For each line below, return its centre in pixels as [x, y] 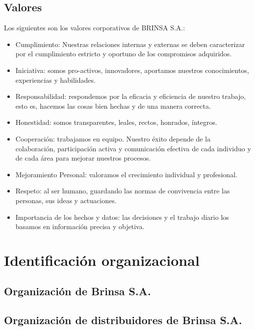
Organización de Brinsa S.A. [77, 291]
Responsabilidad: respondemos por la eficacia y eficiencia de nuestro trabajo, [131, 96]
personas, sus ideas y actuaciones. [66, 200]
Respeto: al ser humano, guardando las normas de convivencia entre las [123, 191]
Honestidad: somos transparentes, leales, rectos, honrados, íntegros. [116, 122]
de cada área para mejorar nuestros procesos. [83, 158]
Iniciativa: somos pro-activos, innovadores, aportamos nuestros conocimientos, [132, 70]
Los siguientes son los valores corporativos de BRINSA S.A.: [95, 28]
